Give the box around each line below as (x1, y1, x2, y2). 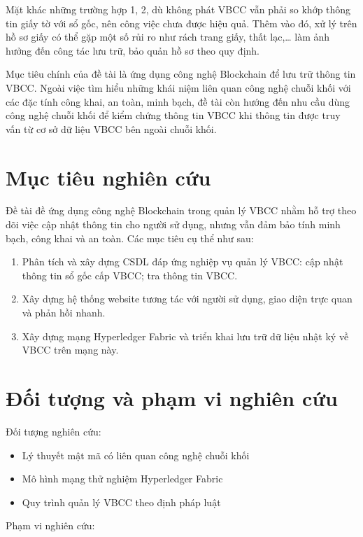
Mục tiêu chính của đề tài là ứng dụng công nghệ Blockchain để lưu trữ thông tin (6, 67, 356, 81)
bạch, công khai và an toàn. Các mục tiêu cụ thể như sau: (6, 230, 254, 245)
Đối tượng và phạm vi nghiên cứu (6, 384, 338, 412)
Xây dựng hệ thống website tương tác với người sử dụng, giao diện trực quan (22, 291, 353, 306)
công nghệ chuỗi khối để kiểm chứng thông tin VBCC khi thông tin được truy (6, 108, 341, 123)
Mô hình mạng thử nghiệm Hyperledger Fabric (22, 471, 223, 486)
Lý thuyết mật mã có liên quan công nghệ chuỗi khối (22, 447, 250, 462)
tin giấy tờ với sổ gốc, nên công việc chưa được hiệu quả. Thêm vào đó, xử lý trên (6, 15, 357, 30)
